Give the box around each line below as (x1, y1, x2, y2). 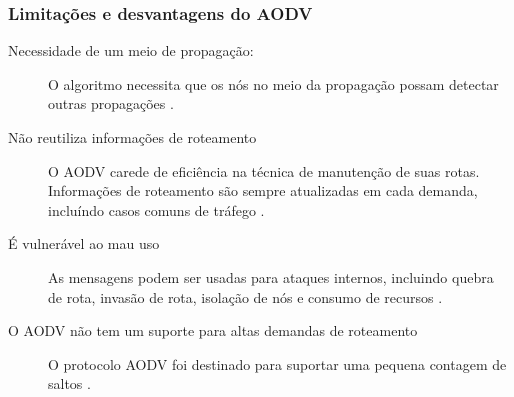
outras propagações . (48, 93, 174, 114)
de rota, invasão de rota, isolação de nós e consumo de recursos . (48, 286, 443, 307)
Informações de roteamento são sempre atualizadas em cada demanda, (48, 180, 478, 201)
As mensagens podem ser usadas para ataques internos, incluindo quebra (48, 266, 494, 287)
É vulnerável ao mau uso (8, 233, 160, 254)
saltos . (48, 373, 91, 394)
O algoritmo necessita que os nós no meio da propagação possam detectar (48, 73, 499, 94)
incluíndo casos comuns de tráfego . (48, 199, 265, 220)
